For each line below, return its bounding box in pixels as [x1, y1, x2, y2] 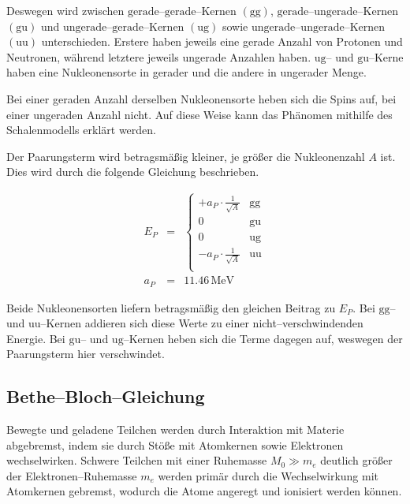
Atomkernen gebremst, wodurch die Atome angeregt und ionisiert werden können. [6, 483, 402, 499]
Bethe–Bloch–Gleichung [6, 384, 205, 409]
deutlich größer [320, 452, 393, 469]
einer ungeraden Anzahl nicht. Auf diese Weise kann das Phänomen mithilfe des [6, 106, 393, 122]
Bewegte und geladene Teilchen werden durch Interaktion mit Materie [6, 421, 345, 438]
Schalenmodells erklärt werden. [6, 121, 156, 138]
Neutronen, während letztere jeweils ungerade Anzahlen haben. [6, 48, 311, 65]
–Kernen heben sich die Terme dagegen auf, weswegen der [123, 330, 403, 346]
